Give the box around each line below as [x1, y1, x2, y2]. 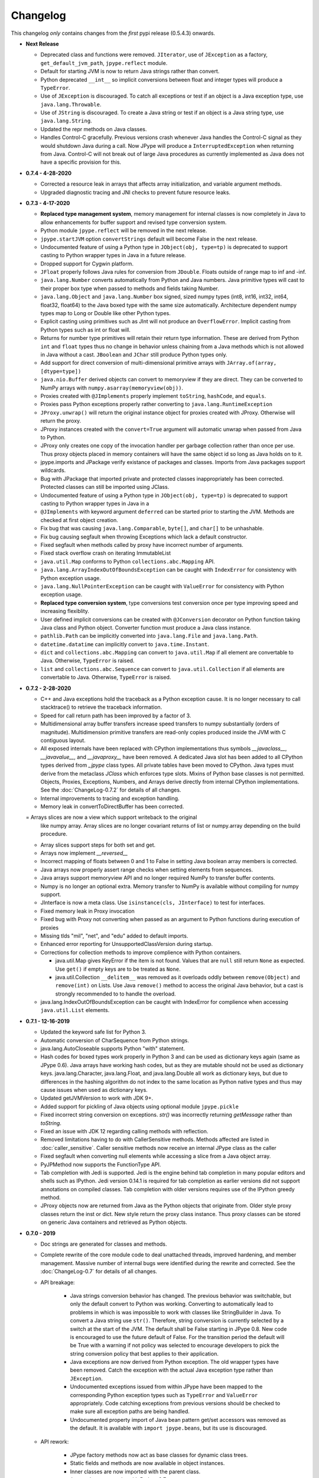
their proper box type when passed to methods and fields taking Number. [40, 284, 219, 292]
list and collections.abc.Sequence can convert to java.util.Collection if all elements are [40, 665, 285, 672]
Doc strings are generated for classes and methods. [40, 1240, 168, 1247]
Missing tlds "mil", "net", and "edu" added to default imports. [40, 932, 188, 939]
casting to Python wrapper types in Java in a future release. [40, 252, 186, 259]
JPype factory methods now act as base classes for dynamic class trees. [70, 1451, 248, 1458]
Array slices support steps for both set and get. [40, 841, 156, 848]
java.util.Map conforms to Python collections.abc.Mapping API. [40, 558, 215, 565]
